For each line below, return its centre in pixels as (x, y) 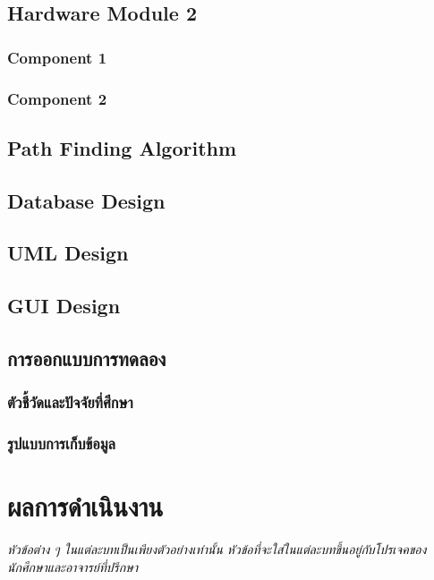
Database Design (86, 200)
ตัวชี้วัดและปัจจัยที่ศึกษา (70, 402)
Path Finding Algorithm (122, 147)
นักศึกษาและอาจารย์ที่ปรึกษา (73, 566)
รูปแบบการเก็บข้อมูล (61, 444)
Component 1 (57, 57)
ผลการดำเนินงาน (85, 506)
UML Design (68, 253)
